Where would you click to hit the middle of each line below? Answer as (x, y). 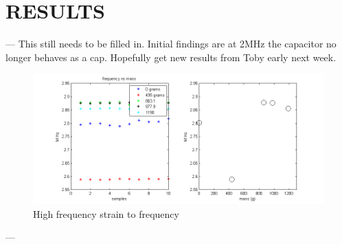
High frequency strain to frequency (106, 213)
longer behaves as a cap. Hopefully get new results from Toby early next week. (171, 57)
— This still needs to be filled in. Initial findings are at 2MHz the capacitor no (171, 44)
